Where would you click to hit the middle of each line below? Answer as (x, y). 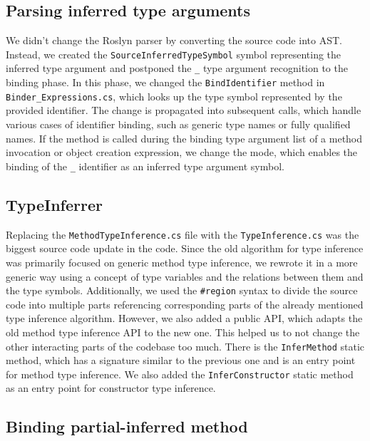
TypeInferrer (54, 204)
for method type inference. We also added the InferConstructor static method (180, 374)
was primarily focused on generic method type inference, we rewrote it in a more (182, 262)
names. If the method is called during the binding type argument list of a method (184, 138)
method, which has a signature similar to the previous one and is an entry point (181, 360)
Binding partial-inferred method (127, 426)
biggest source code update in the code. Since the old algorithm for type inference (185, 248)
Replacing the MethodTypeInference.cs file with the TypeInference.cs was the (183, 234)
